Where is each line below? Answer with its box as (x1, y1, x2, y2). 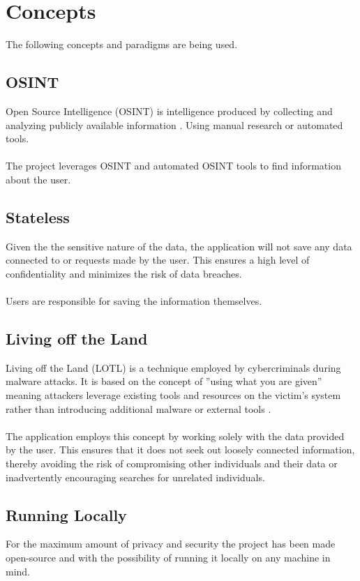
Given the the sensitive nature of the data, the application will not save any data (6, 239, 352, 253)
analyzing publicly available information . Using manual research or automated (6, 117, 343, 132)
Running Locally (6, 504, 127, 525)
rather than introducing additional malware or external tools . (6, 401, 271, 416)
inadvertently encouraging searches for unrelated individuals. (6, 469, 265, 484)
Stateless (6, 206, 70, 227)
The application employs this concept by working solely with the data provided (6, 428, 345, 443)
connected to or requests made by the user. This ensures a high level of (6, 252, 310, 267)
